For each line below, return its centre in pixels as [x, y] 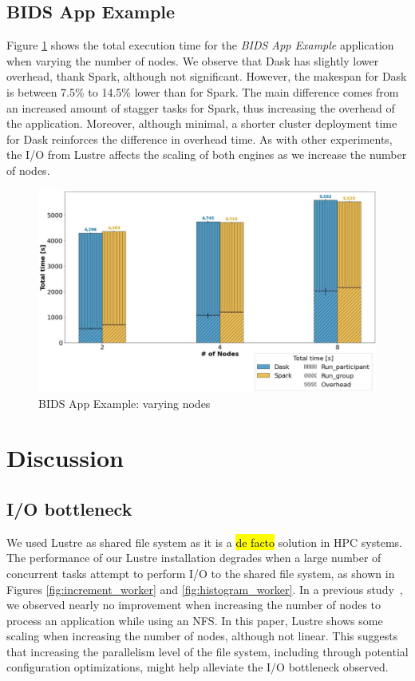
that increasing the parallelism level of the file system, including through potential [207, 651]
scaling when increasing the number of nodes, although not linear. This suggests [202, 636]
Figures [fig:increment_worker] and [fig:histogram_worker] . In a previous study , [205, 589]
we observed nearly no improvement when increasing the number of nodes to [194, 605]
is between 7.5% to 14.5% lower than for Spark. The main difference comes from [203, 91]
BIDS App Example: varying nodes [125, 403]
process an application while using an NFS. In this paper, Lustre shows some [195, 620]
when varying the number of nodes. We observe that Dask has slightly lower [193, 60]
